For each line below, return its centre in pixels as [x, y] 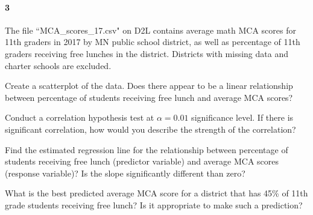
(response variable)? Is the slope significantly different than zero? [125, 173]
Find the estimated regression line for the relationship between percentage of [147, 149]
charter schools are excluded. [58, 65]
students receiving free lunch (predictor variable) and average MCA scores [142, 161]
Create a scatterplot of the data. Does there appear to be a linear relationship [149, 86]
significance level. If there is [242, 117]
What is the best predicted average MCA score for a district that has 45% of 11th [156, 193]
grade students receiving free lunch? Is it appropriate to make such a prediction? [154, 204]
